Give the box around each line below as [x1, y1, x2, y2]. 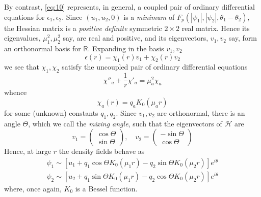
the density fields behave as [59, 146, 145, 156]
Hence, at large [4, 146, 51, 156]
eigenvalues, [4, 32, 41, 43]
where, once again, [4, 183, 62, 193]
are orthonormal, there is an [157, 107, 245, 118]
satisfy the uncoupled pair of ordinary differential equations [62, 61, 248, 72]
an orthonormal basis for [4, 43, 81, 53]
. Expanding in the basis [88, 43, 164, 53]
